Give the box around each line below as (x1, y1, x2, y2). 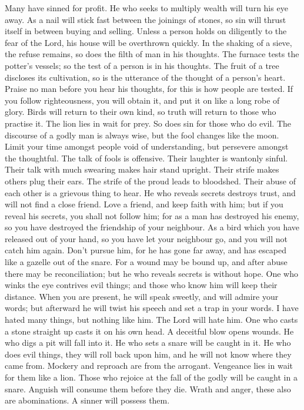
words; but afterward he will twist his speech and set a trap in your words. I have (5, 302, 299, 314)
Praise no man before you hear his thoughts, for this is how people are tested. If (5, 82, 293, 95)
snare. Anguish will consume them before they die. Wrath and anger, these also (5, 382, 291, 395)
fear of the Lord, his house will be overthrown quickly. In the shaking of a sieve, (5, 36, 292, 48)
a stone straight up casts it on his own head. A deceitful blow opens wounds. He (5, 325, 294, 337)
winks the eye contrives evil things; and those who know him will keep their (5, 279, 278, 291)
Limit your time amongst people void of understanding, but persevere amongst (5, 140, 289, 153)
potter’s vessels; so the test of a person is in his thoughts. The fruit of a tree (5, 59, 279, 71)
